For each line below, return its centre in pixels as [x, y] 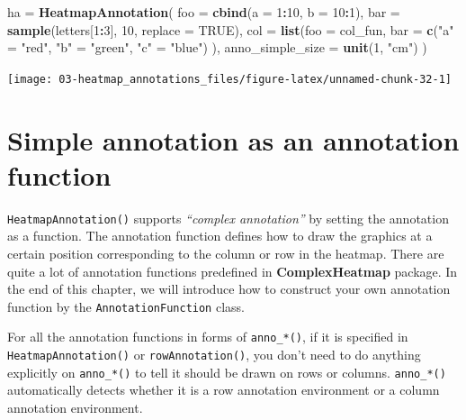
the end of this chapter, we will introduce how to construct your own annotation [229, 289]
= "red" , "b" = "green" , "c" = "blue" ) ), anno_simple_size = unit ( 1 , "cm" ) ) [217, 47]
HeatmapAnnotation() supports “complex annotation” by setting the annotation [228, 218]
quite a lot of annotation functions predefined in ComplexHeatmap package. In [233, 271]
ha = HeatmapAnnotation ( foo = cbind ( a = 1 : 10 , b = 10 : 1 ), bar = [204, 12]
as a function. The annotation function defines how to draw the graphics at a [220, 236]
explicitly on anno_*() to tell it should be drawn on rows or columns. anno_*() [227, 372]
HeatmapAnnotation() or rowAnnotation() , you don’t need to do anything [214, 355]
